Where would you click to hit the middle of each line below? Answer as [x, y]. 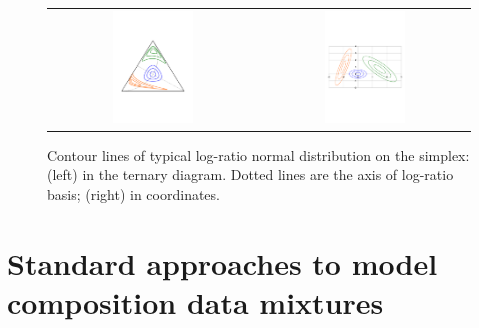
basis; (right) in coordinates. [133, 194]
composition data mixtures [195, 302]
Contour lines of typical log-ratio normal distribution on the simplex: [258, 154]
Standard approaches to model [222, 262]
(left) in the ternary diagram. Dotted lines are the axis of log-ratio [250, 174]
